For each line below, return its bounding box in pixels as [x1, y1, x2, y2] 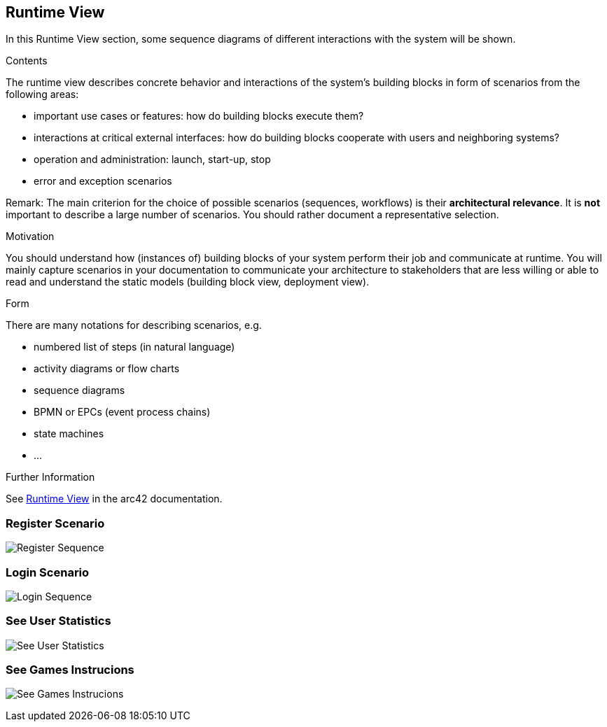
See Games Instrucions [6, 663, 134, 677]
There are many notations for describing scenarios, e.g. [6, 319, 262, 332]
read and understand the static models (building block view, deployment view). [6, 276, 370, 288]
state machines [34, 428, 104, 440]
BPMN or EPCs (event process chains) [34, 406, 211, 418]
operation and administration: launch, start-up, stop [34, 153, 271, 166]
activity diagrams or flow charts [34, 362, 180, 375]
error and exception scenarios [34, 175, 172, 188]
